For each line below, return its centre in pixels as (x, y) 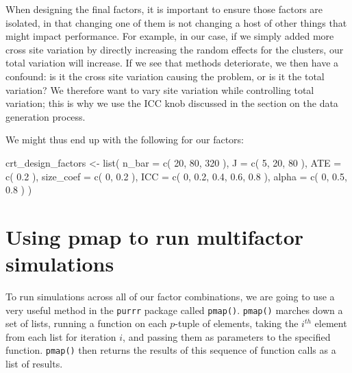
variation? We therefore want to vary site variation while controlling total (160, 89)
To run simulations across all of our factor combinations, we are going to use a (170, 297)
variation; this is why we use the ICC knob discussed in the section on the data (172, 103)
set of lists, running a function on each (86, 323)
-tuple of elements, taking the (237, 323)
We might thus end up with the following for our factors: (125, 140)
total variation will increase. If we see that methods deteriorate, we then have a (172, 63)
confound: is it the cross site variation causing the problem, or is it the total (165, 76)
